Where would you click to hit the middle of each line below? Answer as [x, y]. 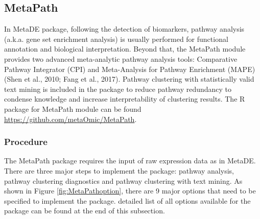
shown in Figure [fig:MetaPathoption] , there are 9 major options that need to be [130, 191]
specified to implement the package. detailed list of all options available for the [127, 200]
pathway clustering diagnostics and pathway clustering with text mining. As [123, 180]
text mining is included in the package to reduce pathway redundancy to [118, 89]
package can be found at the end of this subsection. [85, 211]
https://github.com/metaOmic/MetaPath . [70, 119]
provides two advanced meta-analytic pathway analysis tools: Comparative [121, 58]
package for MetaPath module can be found [73, 108]
